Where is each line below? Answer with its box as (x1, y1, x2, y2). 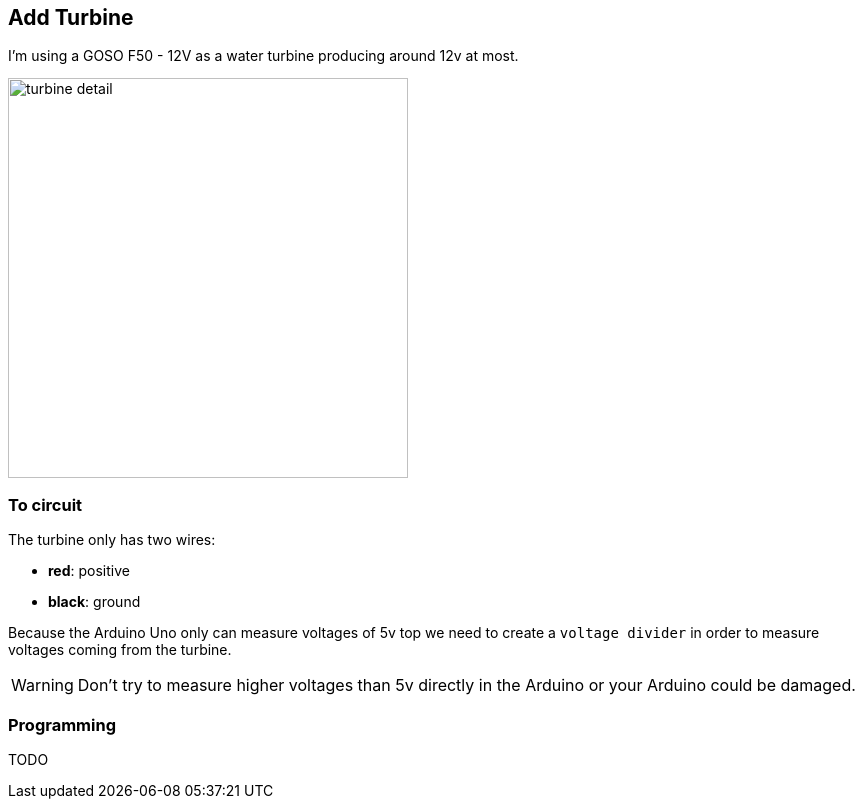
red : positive (48, 562, 130, 580)
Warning (11, 675, 74, 696)
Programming (8, 714, 116, 735)
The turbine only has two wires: (8, 531, 216, 549)
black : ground (48, 593, 141, 611)
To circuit (8, 494, 83, 515)
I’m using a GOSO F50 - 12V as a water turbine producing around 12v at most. (8, 47, 519, 65)
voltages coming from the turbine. (8, 641, 232, 659)
